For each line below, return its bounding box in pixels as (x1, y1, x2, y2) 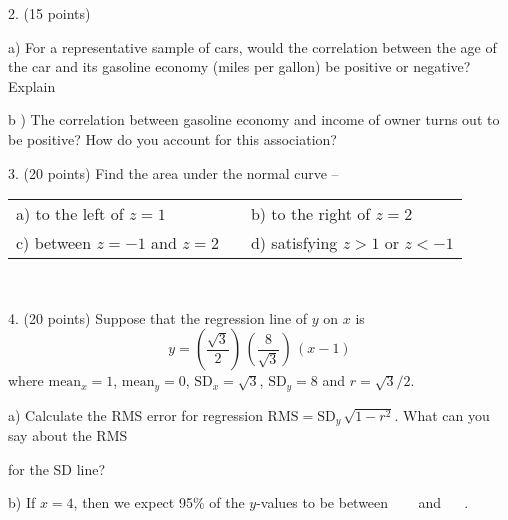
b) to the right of (250, 202, 371, 226)
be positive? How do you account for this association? (8, 128, 337, 149)
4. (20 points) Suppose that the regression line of (8, 307, 308, 328)
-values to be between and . (256, 492, 469, 513)
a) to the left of (16, 202, 124, 226)
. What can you (394, 404, 490, 425)
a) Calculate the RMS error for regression (8, 404, 263, 425)
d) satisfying (250, 231, 338, 255)
